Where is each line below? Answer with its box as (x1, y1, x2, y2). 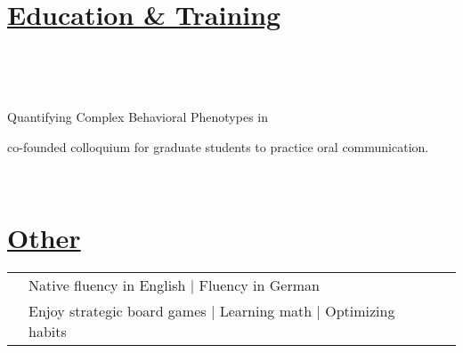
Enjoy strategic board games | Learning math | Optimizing (28, 301, 395, 322)
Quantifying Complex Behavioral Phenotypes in (7, 108, 268, 126)
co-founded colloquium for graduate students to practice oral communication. (7, 137, 429, 156)
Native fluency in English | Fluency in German (28, 275, 320, 296)
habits (28, 321, 67, 342)
